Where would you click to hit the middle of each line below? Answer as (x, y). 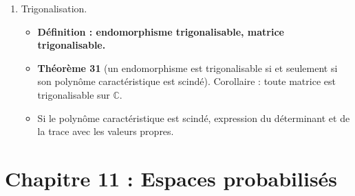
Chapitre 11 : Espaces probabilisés (171, 178)
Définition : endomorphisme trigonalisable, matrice (161, 31)
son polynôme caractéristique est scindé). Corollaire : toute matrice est (186, 81)
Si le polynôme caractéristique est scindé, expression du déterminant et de (194, 118)
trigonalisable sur (74, 94)
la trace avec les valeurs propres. (106, 131)
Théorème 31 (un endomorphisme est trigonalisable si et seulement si (187, 68)
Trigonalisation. (54, 8)
